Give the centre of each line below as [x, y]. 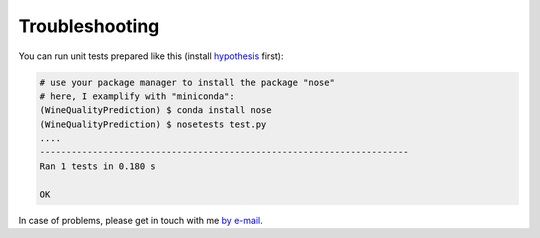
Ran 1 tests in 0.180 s [98, 166]
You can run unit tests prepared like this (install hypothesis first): [151, 56]
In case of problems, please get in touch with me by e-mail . [141, 220]
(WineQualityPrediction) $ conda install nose [155, 110]
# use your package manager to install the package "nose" [187, 82]
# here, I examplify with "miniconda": [137, 96]
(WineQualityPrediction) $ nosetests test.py [153, 124]
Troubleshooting [89, 26]
